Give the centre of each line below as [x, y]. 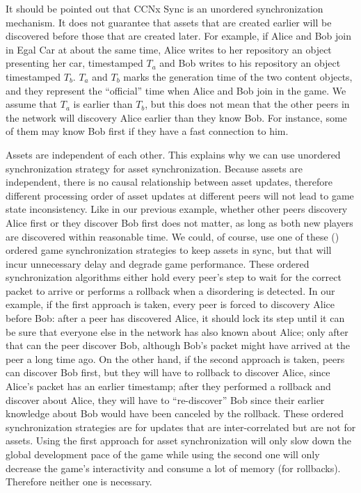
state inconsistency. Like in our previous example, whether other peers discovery [177, 209]
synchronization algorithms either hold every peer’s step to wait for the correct [174, 277]
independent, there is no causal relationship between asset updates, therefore [169, 182]
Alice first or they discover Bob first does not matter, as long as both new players [179, 222]
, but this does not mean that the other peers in [247, 104]
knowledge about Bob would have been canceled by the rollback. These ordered [175, 413]
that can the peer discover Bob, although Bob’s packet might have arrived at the [178, 345]
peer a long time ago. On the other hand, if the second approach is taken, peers [175, 358]
